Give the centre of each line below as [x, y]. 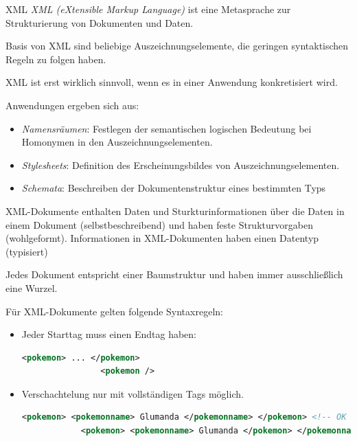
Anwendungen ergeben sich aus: [72, 105]
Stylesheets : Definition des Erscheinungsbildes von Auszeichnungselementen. [181, 165]
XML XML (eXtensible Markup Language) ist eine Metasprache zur [148, 9]
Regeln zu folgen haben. [56, 59]
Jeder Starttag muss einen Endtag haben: [109, 334]
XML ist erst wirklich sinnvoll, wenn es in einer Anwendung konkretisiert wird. [172, 82]
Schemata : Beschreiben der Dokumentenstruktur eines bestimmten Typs [174, 188]
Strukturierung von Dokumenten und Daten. [100, 22]
